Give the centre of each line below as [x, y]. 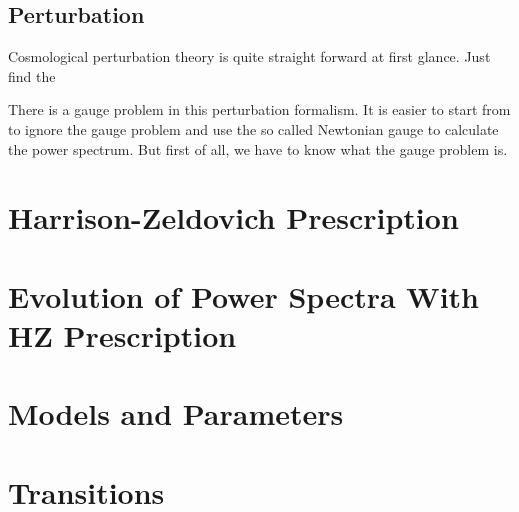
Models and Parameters [176, 413]
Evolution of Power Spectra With [243, 295]
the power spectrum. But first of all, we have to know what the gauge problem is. [258, 148]
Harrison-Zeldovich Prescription [233, 217]
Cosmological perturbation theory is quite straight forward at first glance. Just [249, 56]
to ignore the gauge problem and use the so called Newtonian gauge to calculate [253, 128]
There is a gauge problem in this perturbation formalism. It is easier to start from [259, 109]
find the [32, 75]
